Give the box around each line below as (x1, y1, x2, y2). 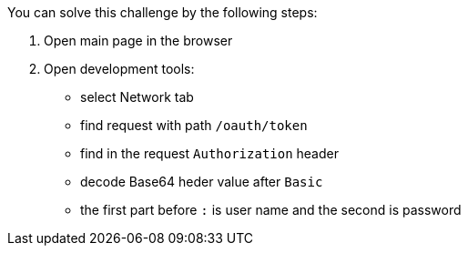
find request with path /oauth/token (80, 117, 308, 133)
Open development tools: (44, 61, 195, 76)
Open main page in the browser (44, 33, 233, 48)
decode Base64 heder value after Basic (80, 174, 323, 189)
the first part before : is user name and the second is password (80, 202, 462, 218)
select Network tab (80, 89, 194, 105)
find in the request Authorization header (80, 146, 339, 161)
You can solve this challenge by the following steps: (7, 5, 318, 20)
